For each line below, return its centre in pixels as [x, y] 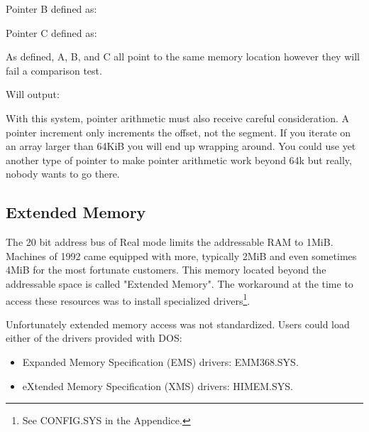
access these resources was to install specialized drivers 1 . [128, 299]
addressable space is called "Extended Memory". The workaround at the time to [180, 283]
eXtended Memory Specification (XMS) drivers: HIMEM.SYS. [158, 385]
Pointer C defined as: [51, 32]
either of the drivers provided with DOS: [94, 338]
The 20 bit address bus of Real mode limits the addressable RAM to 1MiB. [170, 242]
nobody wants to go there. [63, 174]
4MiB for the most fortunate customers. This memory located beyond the [166, 270]
